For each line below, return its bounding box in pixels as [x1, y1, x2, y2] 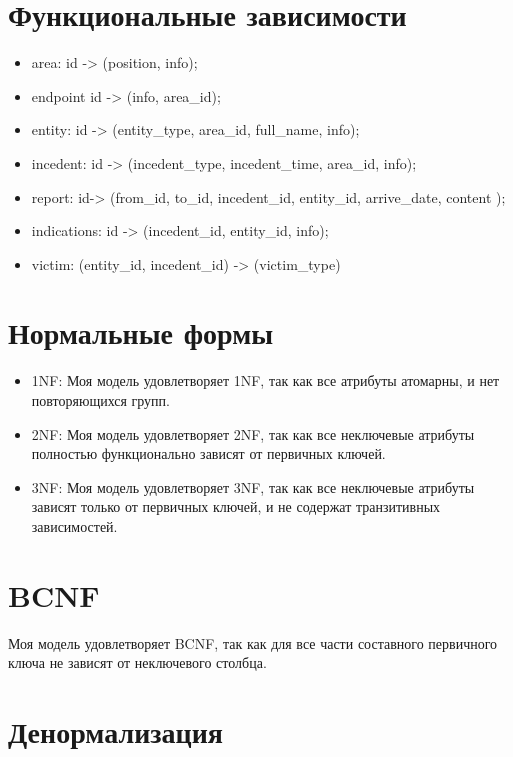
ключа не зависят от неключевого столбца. [8, 652, 267, 673]
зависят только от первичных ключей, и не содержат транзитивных [31, 496, 441, 517]
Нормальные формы [8, 312, 274, 353]
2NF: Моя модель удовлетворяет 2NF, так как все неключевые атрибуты [31, 423, 475, 444]
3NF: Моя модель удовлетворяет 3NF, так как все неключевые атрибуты [31, 476, 475, 497]
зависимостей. [31, 515, 118, 536]
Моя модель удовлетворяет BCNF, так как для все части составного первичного [8, 632, 498, 653]
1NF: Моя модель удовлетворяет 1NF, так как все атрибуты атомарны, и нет [31, 370, 500, 391]
